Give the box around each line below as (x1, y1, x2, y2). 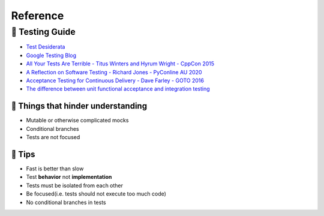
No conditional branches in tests (26, 199, 106, 206)
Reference (11, 9, 64, 22)
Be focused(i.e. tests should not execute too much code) (26, 190, 166, 197)
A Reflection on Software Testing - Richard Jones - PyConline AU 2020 (26, 68, 202, 76)
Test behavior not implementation (26, 173, 112, 181)
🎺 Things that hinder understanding (11, 101, 147, 111)
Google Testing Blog (26, 52, 77, 59)
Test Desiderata (26, 43, 65, 50)
